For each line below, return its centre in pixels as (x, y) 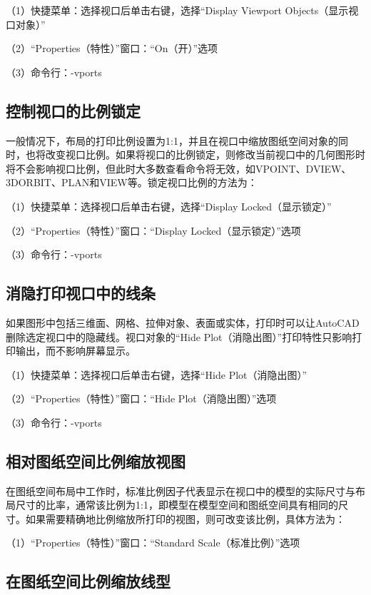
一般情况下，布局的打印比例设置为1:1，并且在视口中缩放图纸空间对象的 (172, 140)
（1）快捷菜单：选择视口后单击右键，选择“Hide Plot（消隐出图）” (157, 374)
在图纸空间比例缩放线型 (88, 581)
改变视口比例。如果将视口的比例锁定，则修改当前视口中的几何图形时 (205, 154)
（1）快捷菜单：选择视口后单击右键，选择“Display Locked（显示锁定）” (169, 206)
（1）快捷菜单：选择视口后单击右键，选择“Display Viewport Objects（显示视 (182, 10)
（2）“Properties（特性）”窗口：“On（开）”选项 (112, 48)
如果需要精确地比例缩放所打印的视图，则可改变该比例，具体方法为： (185, 518)
